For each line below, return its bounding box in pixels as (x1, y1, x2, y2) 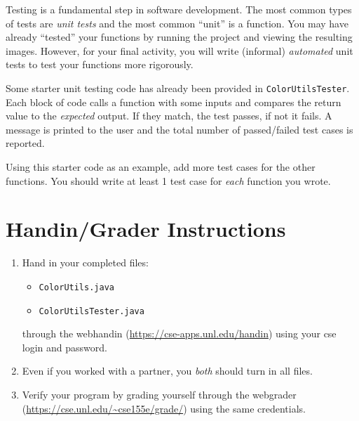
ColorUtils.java (39, 282, 114, 292)
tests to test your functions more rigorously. (6, 57, 194, 72)
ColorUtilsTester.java (39, 306, 144, 316)
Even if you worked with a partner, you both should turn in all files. (22, 363, 313, 378)
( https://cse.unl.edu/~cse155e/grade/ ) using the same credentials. (22, 401, 306, 415)
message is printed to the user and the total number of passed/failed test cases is (6, 122, 353, 136)
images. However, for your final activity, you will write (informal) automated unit (6, 43, 353, 58)
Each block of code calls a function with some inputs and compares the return (6, 94, 341, 109)
